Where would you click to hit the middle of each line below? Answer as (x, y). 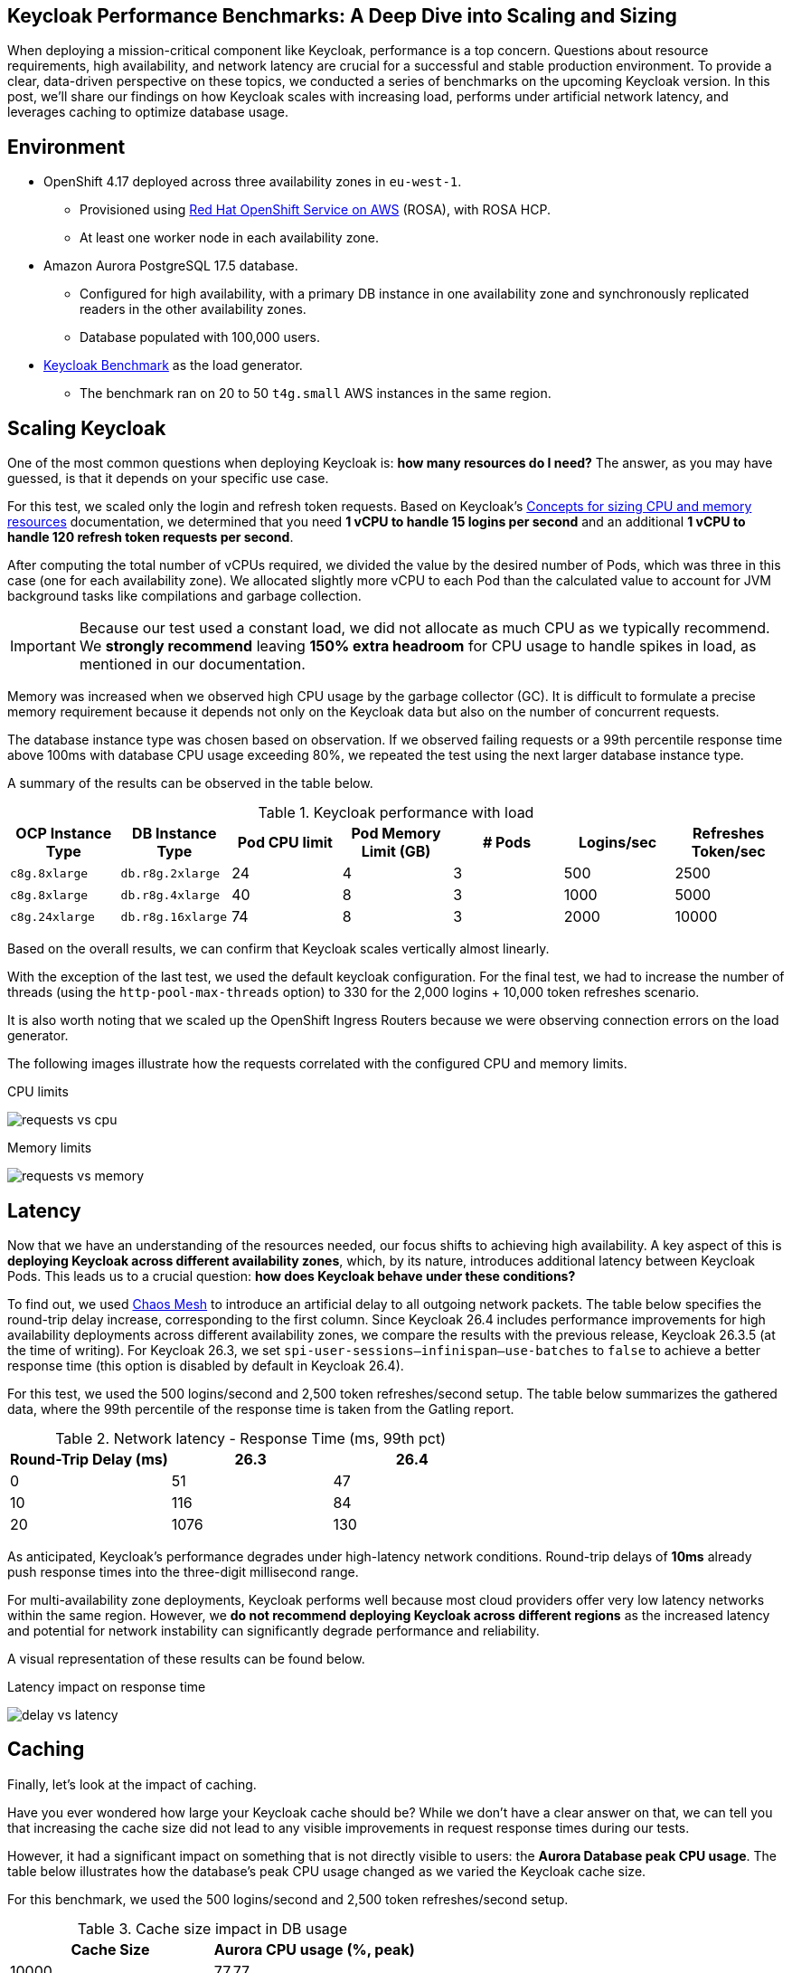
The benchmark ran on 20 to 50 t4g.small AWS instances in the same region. (316, 394)
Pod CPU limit (285, 843)
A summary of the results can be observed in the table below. (190, 783)
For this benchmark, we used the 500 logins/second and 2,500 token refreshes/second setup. (288, 1899)
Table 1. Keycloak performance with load (396, 813)
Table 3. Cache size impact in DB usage (212, 1928)
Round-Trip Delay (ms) (89, 1459)
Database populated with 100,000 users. (200, 337)
